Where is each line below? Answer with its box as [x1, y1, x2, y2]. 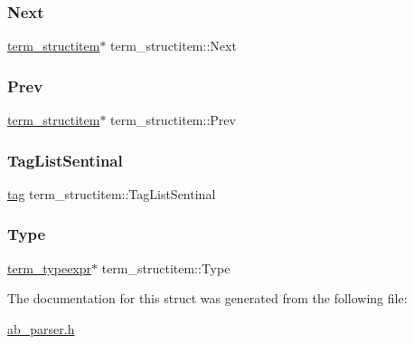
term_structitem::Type [101, 258, 231, 277]
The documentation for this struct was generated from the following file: [7, 289, 408, 308]
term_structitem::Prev [110, 110, 236, 129]
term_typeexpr [7, 258, 92, 277]
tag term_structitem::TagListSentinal [7, 184, 216, 203]
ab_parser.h [7, 319, 75, 338]
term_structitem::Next [110, 36, 237, 55]
